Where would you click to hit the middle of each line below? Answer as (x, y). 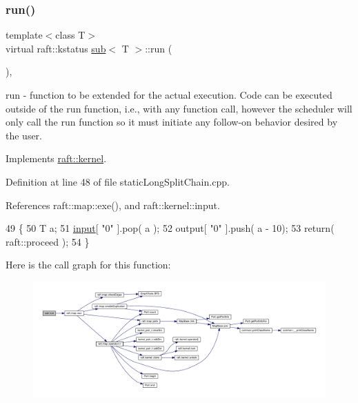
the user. (24, 135)
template (24, 35)
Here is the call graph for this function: (88, 265)
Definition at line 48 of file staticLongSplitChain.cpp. (118, 181)
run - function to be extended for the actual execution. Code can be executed (169, 95)
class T (70, 35)
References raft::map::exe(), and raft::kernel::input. (113, 205)
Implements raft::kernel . (56, 158)
